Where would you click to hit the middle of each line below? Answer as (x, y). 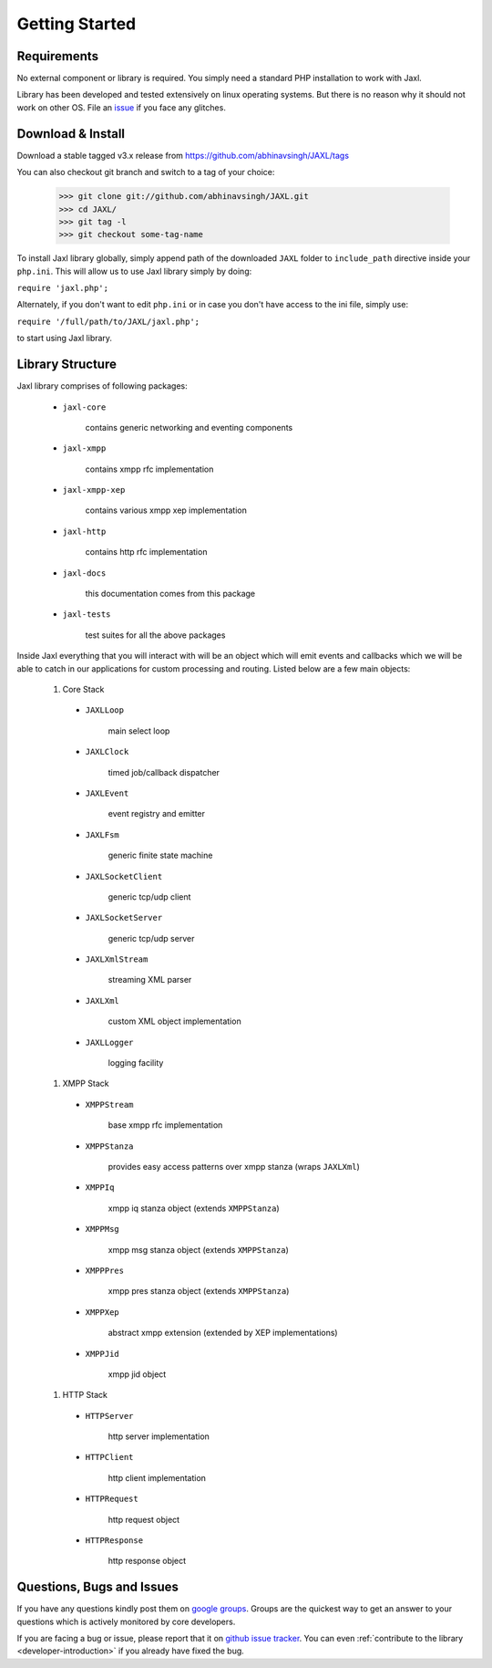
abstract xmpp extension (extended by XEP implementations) (223, 1333)
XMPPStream (109, 1105)
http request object (144, 1519)
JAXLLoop (105, 710)
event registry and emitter (156, 814)
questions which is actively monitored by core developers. (126, 1621)
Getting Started (77, 24)
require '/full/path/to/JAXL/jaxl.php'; (108, 321)
